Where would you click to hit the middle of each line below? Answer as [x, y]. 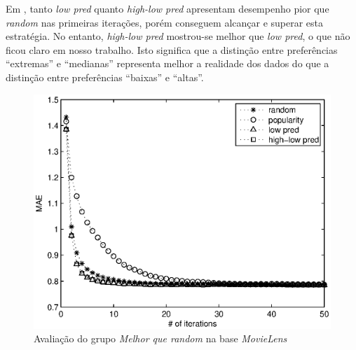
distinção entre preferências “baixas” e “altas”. [105, 77]
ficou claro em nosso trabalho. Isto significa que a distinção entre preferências [172, 49]
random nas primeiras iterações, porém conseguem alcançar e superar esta [165, 22]
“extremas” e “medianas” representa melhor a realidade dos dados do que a [167, 63]
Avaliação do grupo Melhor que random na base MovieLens [160, 338]
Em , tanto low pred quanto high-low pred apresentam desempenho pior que [167, 8]
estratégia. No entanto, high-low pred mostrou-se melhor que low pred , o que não [178, 36]
